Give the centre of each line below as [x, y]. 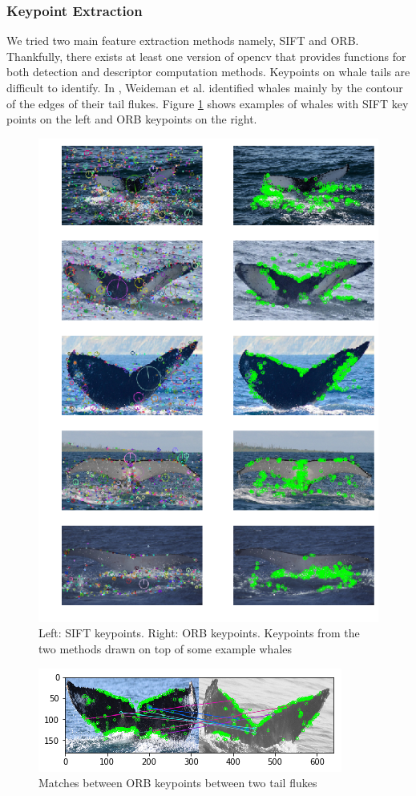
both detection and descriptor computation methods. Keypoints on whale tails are [208, 72]
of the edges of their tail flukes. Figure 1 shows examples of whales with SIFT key [208, 103]
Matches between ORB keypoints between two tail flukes [178, 783]
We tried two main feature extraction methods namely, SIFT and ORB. [183, 40]
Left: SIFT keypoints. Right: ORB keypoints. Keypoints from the [199, 633]
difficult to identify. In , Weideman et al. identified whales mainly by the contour [205, 87]
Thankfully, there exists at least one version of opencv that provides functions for [206, 56]
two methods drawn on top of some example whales [166, 649]
